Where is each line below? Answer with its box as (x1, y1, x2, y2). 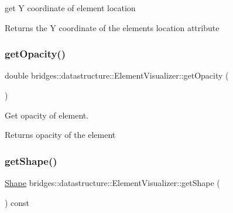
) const (5, 196, 30, 208)
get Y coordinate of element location (5, 2, 136, 13)
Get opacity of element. (5, 109, 89, 121)
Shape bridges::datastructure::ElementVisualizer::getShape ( (5, 177, 220, 188)
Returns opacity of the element (5, 129, 116, 141)
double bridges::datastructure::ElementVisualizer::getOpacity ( (5, 69, 229, 82)
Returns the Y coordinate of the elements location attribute (5, 21, 220, 33)
